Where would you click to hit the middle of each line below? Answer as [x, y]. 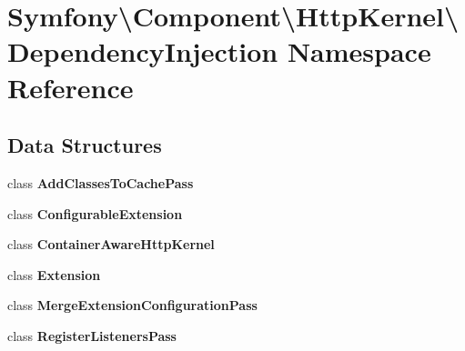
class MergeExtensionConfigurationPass [132, 305]
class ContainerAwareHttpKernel [111, 244]
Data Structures [85, 145]
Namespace [359, 51]
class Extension [54, 274]
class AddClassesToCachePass [101, 182]
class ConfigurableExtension [95, 213]
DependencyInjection [143, 51]
